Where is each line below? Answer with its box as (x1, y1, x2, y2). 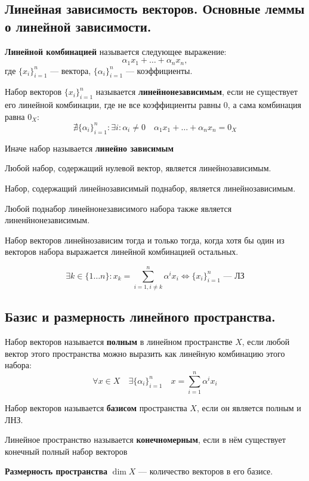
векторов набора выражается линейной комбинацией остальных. (5, 245, 239, 258)
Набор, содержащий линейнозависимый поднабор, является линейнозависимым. (5, 181, 296, 194)
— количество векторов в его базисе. (138, 465, 273, 477)
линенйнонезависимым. (5, 214, 90, 226)
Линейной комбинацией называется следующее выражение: (5, 45, 227, 57)
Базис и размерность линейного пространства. (5, 307, 276, 326)
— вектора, (50, 64, 91, 76)
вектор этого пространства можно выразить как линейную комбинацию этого (5, 347, 285, 359)
